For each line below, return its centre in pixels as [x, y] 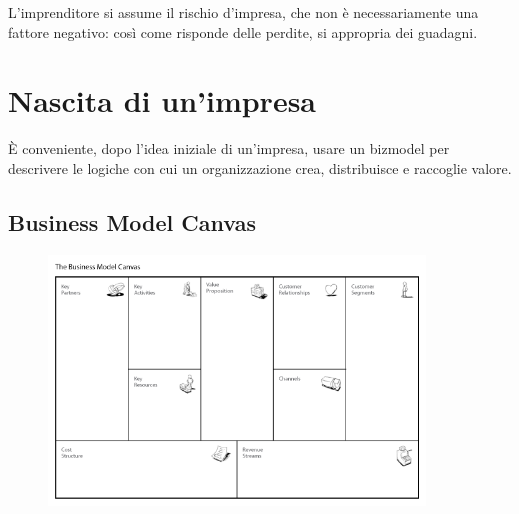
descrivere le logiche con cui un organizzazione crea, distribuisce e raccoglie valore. [260, 167]
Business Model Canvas [132, 221]
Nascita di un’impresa [162, 100]
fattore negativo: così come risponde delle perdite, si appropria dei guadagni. [243, 31]
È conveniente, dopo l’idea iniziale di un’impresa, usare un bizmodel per [229, 148]
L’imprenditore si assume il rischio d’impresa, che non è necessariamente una [243, 12]
